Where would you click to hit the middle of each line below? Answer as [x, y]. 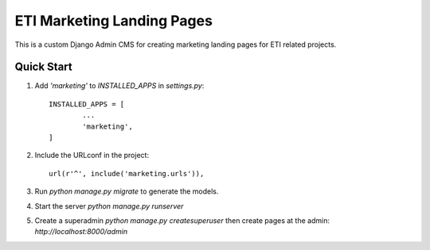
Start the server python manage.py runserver [109, 206]
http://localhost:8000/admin [81, 232]
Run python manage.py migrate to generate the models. [127, 191]
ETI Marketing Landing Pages [113, 21]
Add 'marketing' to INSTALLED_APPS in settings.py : [119, 86]
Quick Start [43, 67]
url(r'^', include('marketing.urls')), [127, 173]
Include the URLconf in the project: [92, 156]
